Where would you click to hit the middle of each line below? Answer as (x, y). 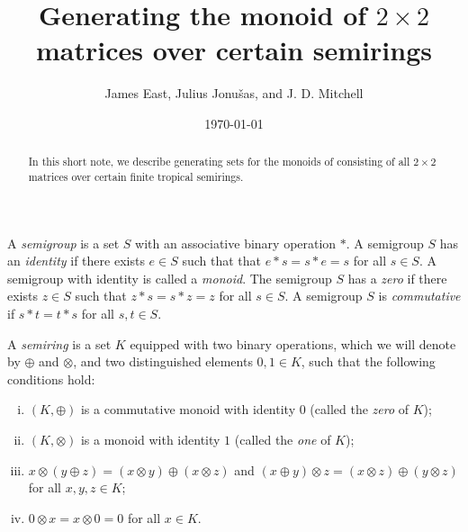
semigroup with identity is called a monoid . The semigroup (170, 278)
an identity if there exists (76, 261)
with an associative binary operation (236, 243)
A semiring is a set (59, 343)
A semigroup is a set (63, 243)
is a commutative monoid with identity (188, 409)
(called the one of (283, 439)
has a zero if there (397, 278)
